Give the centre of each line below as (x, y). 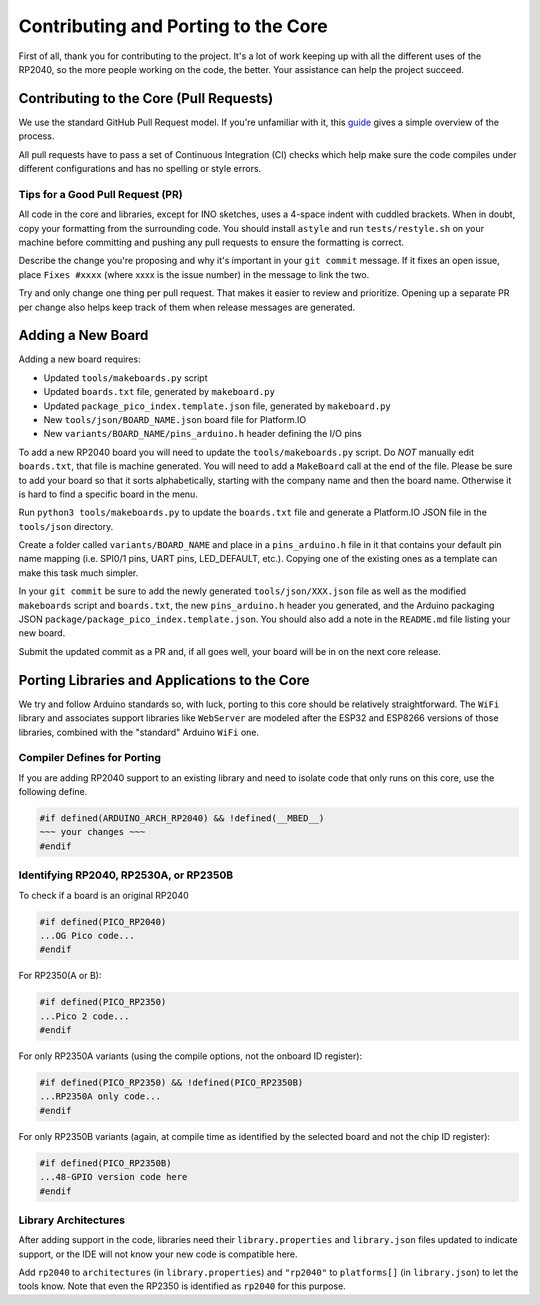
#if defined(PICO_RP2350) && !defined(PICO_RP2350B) (171, 1083)
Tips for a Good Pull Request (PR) (101, 194)
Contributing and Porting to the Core (173, 26)
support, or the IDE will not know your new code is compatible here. (158, 1254)
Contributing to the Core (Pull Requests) (146, 98)
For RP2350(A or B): (60, 976)
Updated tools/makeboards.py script (125, 377)
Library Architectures (71, 1220)
